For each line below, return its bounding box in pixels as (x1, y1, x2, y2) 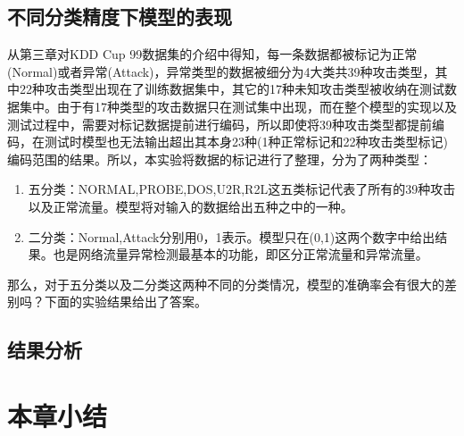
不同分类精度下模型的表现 (7, 3, 232, 30)
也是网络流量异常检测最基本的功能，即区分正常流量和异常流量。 (53, 245, 428, 264)
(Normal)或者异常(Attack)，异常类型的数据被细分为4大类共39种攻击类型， (7, 62, 435, 80)
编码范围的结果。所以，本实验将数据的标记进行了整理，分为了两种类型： (7, 149, 432, 168)
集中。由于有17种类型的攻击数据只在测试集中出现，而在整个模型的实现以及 (19, 96, 457, 115)
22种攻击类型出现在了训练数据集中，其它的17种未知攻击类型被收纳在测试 (19, 80, 444, 98)
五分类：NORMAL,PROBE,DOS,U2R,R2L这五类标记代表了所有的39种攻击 (28, 180, 456, 198)
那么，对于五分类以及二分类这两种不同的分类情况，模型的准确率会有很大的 (7, 274, 444, 293)
